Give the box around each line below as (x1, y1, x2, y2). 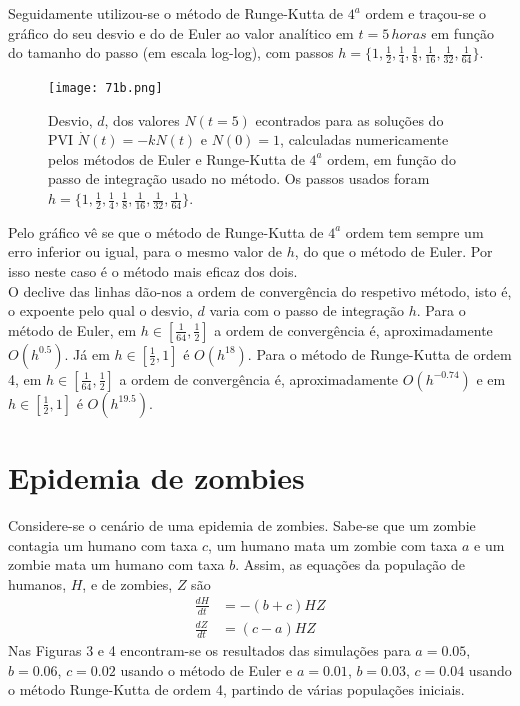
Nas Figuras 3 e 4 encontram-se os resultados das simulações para (8, 640, 411, 661)
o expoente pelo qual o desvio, (8, 300, 193, 321)
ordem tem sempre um (345, 221, 484, 242)
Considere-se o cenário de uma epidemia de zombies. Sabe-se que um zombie (8, 514, 476, 535)
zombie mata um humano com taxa (8, 554, 225, 575)
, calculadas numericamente (280, 129, 449, 150)
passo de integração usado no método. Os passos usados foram (48, 168, 430, 189)
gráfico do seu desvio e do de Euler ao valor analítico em (8, 22, 354, 43)
